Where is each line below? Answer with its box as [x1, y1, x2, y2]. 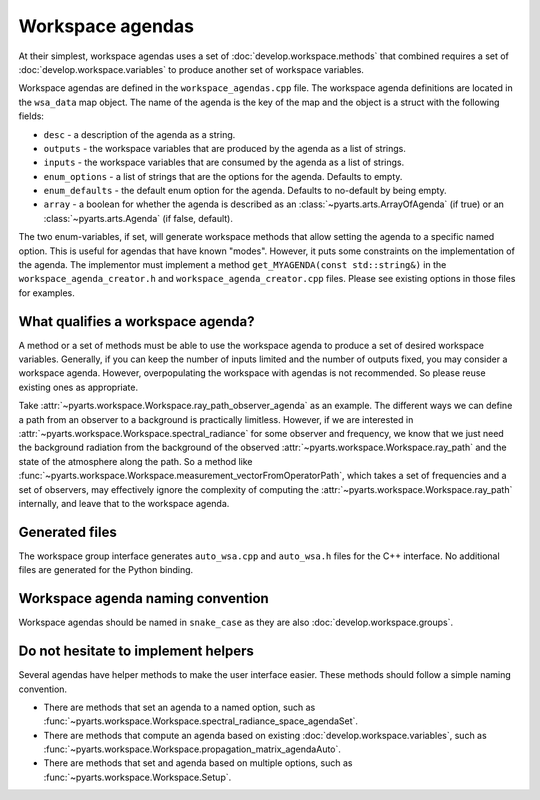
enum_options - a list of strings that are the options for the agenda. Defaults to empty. [43, 170, 403, 182]
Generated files [18, 523, 117, 540]
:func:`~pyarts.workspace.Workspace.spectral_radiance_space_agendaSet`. [43, 715, 359, 727]
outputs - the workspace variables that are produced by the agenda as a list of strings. [43, 142, 407, 154]
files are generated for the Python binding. [18, 564, 194, 576]
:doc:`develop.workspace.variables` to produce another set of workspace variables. [18, 63, 365, 75]
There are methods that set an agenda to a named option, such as [43, 701, 316, 713]
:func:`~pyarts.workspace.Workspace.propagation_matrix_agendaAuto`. [43, 743, 342, 755]
